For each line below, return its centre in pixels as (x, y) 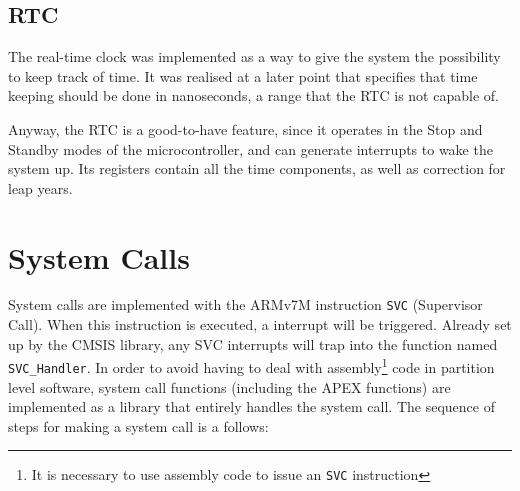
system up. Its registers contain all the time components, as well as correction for (257, 168)
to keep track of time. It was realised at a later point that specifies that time (243, 75)
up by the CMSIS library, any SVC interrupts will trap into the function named (253, 343)
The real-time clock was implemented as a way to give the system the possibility (254, 56)
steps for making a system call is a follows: (138, 425)
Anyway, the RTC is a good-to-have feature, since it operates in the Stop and (245, 128)
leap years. (40, 187)
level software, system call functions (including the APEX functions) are (229, 386)
